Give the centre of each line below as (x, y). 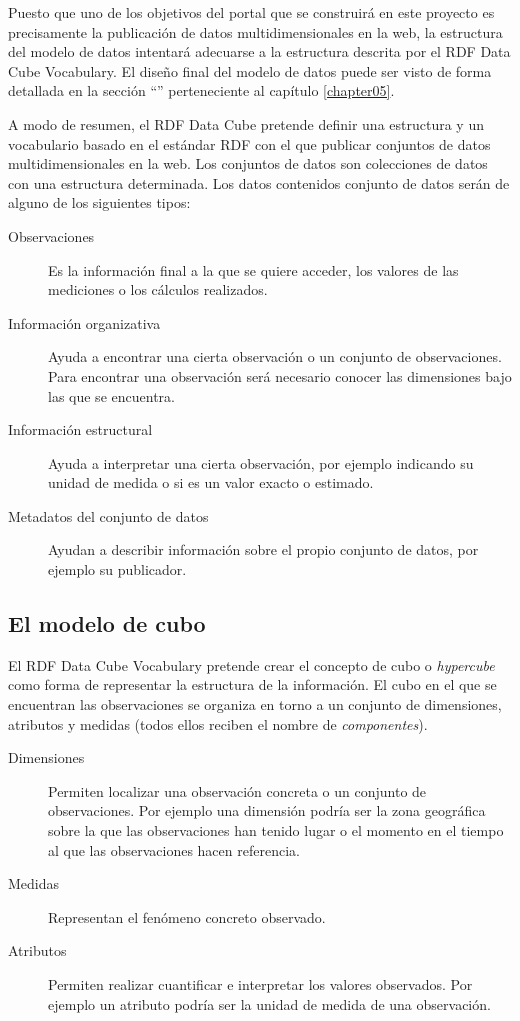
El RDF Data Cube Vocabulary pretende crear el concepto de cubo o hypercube (251, 664)
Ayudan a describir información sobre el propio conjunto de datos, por (263, 549)
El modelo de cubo (107, 623)
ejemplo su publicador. (117, 569)
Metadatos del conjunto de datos (108, 515)
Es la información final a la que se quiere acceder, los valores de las (253, 269)
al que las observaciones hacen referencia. (174, 849)
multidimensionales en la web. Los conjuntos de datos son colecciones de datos (248, 163)
